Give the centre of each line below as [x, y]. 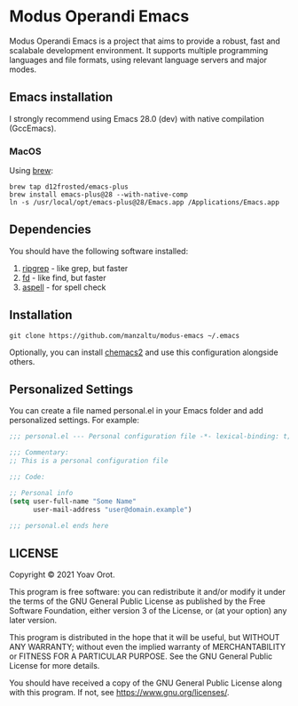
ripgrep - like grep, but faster [75, 268]
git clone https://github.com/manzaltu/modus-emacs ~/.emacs [125, 335]
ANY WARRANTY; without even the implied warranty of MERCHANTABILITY [148, 647]
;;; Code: [27, 477]
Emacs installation [61, 97]
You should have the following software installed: [99, 251]
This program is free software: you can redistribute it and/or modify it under [147, 592]
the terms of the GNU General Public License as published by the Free [137, 601]
